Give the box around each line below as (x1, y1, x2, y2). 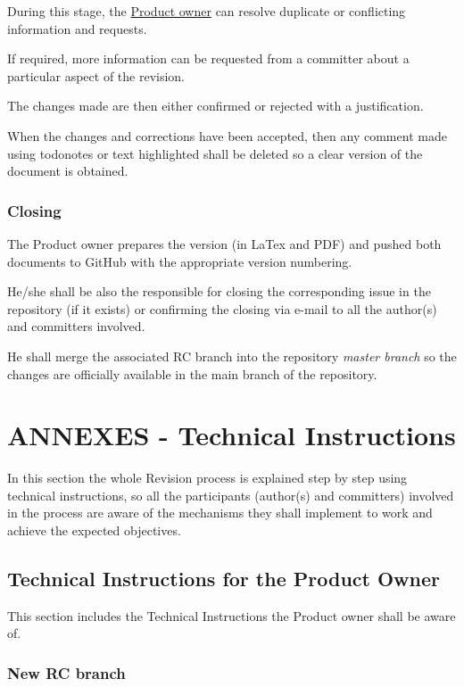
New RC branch (7, 661, 126, 683)
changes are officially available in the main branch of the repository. (7, 364, 377, 383)
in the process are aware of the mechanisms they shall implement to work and (7, 503, 433, 522)
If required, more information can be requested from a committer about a (7, 49, 410, 68)
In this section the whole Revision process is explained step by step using (7, 468, 408, 487)
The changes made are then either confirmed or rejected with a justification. (7, 96, 424, 115)
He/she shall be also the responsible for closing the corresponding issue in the (7, 282, 431, 301)
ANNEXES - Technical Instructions (7, 417, 456, 453)
